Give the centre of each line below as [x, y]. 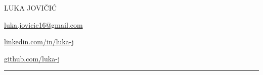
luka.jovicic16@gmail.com [43, 24]
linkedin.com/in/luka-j [39, 42]
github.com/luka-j [32, 58]
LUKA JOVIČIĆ [30, 8]
